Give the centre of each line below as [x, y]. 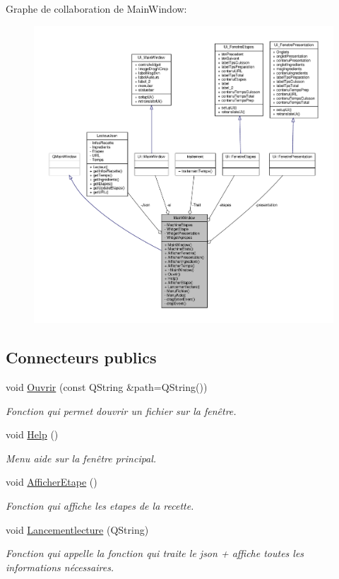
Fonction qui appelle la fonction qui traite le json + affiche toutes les [155, 553]
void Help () [32, 434]
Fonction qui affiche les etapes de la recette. [100, 506]
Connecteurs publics [81, 357]
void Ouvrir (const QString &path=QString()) [107, 387]
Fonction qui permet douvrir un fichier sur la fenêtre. [121, 410]
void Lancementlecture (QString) [77, 529]
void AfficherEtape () [52, 482]
